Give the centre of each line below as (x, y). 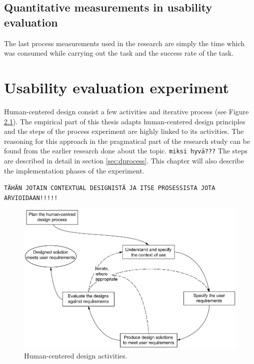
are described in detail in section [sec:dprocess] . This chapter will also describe (124, 160)
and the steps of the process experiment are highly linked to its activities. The (124, 131)
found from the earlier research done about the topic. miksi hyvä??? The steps (126, 151)
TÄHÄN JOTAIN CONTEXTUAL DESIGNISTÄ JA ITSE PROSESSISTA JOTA (110, 188)
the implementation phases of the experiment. (74, 170)
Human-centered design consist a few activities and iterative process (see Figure (126, 111)
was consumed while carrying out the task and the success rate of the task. (119, 53)
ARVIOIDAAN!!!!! (31, 198)
